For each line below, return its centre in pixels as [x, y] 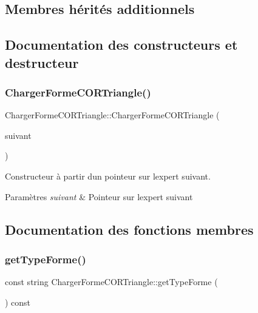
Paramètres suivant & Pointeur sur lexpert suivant [99, 196]
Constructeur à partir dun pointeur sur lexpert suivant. [108, 176]
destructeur [42, 62]
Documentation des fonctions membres [129, 229]
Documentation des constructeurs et [121, 45]
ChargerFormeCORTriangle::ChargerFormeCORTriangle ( [112, 115]
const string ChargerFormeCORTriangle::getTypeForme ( [111, 282]
